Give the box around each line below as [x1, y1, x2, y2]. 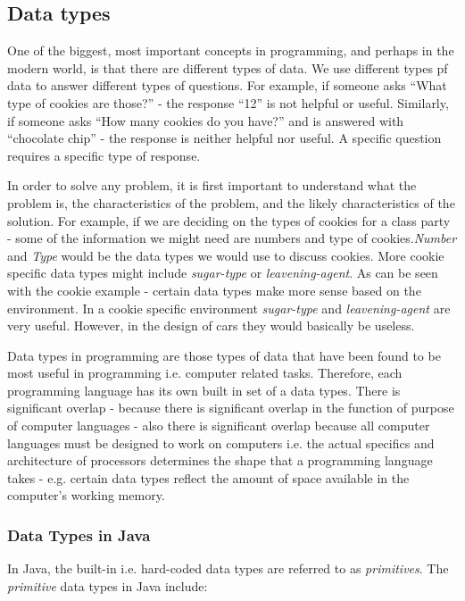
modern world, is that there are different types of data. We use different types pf [7, 58, 448, 77]
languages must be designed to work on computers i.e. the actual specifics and [7, 433, 435, 452]
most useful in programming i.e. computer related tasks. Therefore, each [7, 363, 403, 382]
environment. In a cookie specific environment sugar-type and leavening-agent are [7, 298, 451, 317]
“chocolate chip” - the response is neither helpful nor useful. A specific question [7, 129, 442, 147]
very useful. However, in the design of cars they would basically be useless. [7, 316, 415, 335]
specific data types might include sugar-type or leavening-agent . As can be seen [7, 263, 438, 282]
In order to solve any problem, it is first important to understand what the [7, 176, 417, 195]
